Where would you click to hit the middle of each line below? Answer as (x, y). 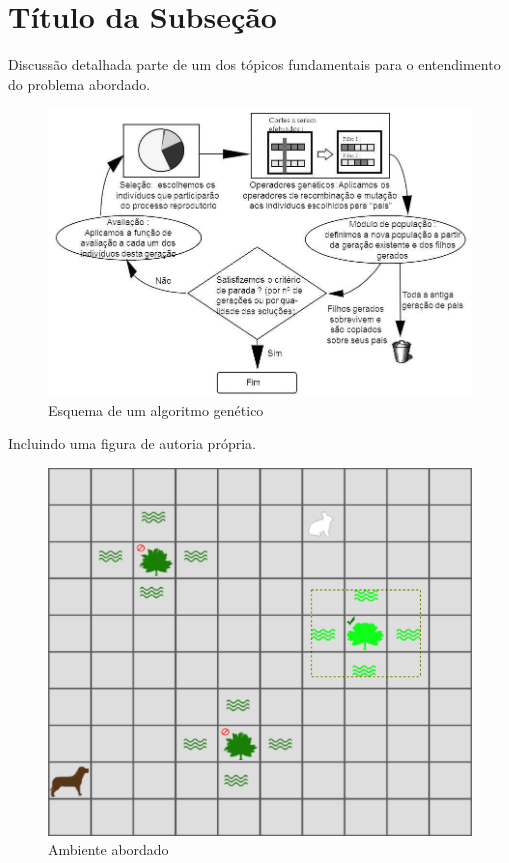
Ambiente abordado (108, 849)
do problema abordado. (79, 83)
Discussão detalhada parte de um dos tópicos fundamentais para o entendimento (254, 64)
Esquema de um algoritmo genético (156, 409)
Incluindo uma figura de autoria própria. (132, 443)
